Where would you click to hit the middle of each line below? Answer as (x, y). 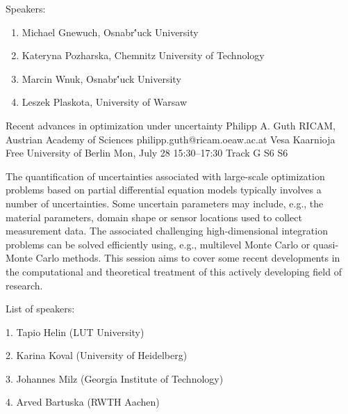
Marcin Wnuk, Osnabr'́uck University (101, 78)
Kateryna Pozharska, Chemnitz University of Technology (143, 55)
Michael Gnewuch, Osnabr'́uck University (110, 32)
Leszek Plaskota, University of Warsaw (104, 102)
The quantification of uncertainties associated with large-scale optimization (165, 176)
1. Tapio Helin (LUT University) (75, 332)
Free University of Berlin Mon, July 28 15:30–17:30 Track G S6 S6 (147, 153)
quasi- (326, 244)
